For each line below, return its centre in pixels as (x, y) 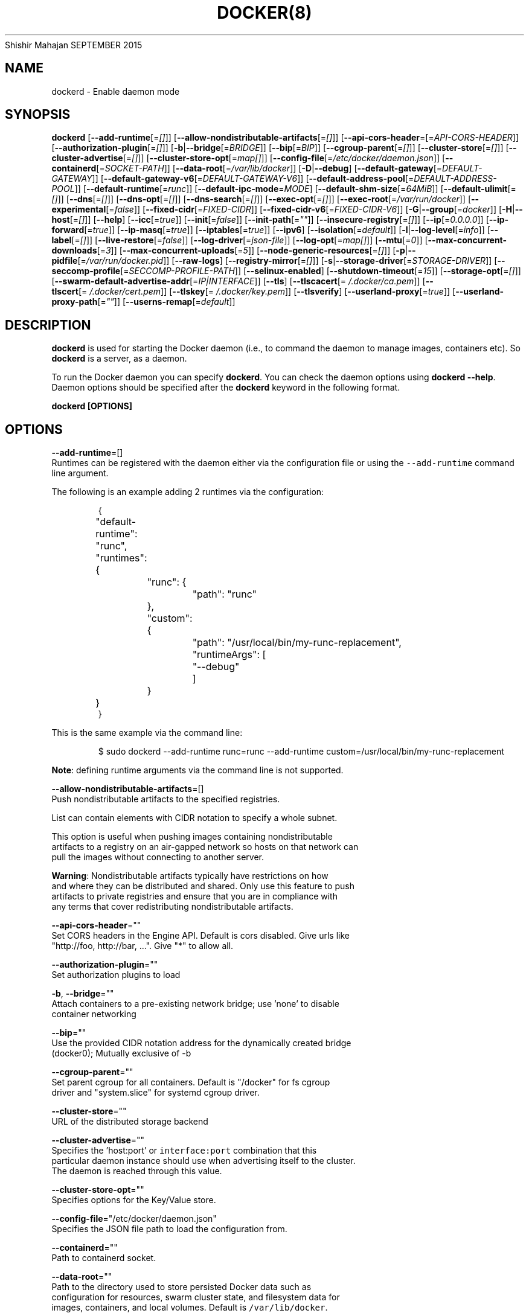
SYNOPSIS (38, 115)
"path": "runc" (225, 594)
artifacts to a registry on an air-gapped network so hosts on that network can (205, 847)
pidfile (65, 261)
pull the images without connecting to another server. (158, 857)
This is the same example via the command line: (147, 733)
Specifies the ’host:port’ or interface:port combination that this (184, 1151)
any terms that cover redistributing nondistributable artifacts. (172, 907)
